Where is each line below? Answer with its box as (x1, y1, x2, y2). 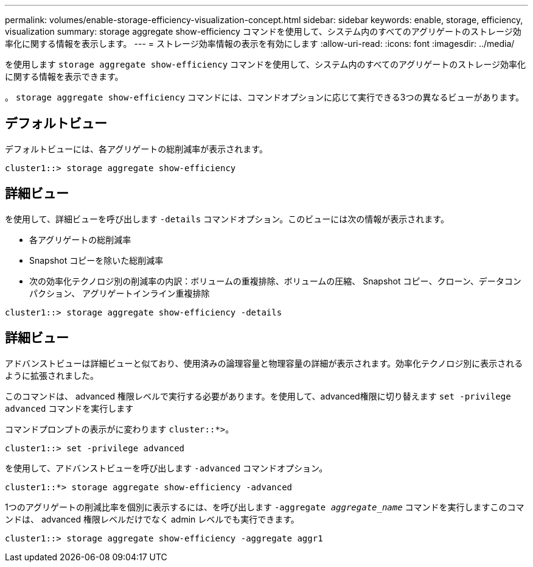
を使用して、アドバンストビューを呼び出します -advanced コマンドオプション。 (5, 462, 328, 473)
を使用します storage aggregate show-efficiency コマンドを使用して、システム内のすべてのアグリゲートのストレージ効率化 (5, 59, 526, 69)
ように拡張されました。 (5, 370, 99, 381)
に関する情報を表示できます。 (5, 71, 124, 82)
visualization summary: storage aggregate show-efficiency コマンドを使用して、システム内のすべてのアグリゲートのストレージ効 (5, 26, 521, 37)
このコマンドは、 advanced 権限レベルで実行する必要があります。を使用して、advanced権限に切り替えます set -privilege (5, 390, 511, 401)
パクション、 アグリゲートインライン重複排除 (29, 287, 210, 298)
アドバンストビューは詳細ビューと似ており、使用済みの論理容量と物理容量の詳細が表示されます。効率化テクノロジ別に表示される (5, 357, 523, 368)
